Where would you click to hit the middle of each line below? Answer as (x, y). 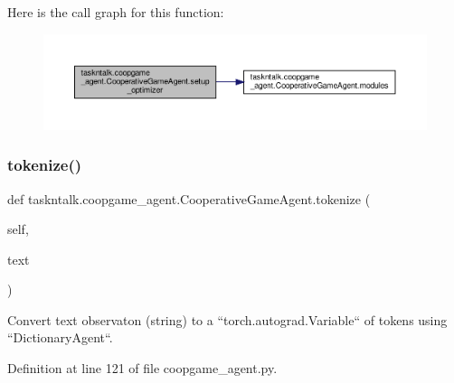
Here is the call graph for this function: (116, 12)
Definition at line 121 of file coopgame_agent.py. (142, 368)
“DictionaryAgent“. (60, 337)
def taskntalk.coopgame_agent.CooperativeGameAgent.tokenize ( (189, 198)
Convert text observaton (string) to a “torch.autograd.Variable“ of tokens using (227, 319)
